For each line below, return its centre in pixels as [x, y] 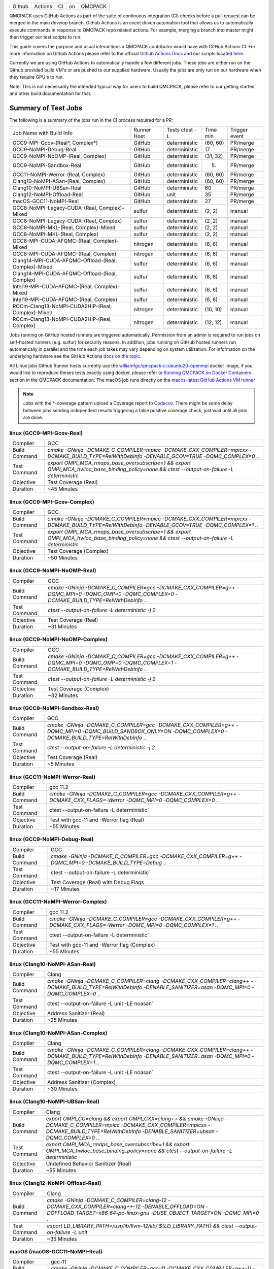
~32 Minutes [63, 695]
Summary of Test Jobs [46, 108]
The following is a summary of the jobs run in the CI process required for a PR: [91, 120]
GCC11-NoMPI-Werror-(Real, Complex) [59, 175]
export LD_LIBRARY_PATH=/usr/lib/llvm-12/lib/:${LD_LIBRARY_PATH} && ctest [140, 1226]
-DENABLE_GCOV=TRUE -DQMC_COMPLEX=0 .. [202, 456]
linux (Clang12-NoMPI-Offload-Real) [55, 1183]
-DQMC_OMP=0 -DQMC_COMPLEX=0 [129, 594]
